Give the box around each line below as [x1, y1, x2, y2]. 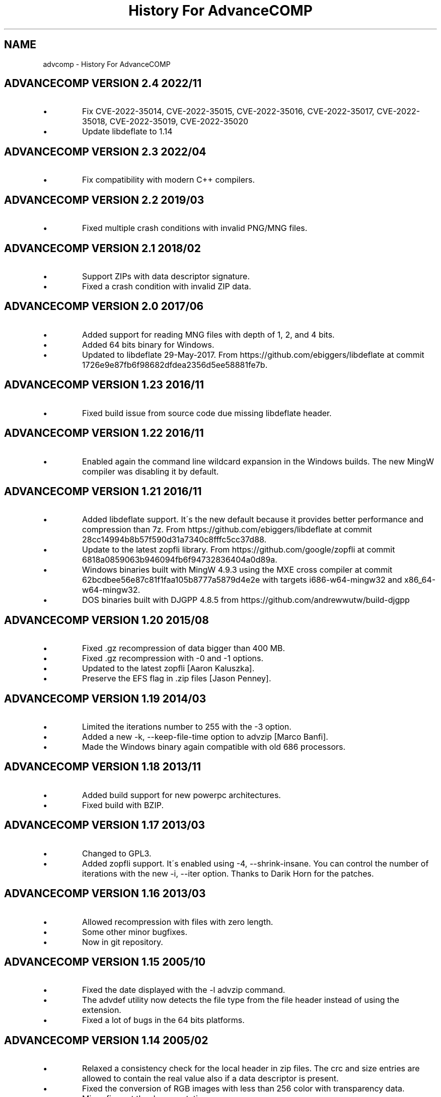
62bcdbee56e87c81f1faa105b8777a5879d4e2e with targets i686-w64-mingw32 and [82, 575, 402, 585]
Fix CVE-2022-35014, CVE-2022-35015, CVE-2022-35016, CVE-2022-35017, [82, 106, 375, 117]
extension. [82, 1005, 121, 1015]
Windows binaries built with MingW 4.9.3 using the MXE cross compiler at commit [82, 565, 393, 575]
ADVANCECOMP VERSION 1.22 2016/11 [4, 427, 204, 440]
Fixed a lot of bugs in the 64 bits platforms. [82, 1015, 245, 1026]
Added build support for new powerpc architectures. [82, 790, 281, 800]
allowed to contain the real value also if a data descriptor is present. [82, 1073, 339, 1084]
